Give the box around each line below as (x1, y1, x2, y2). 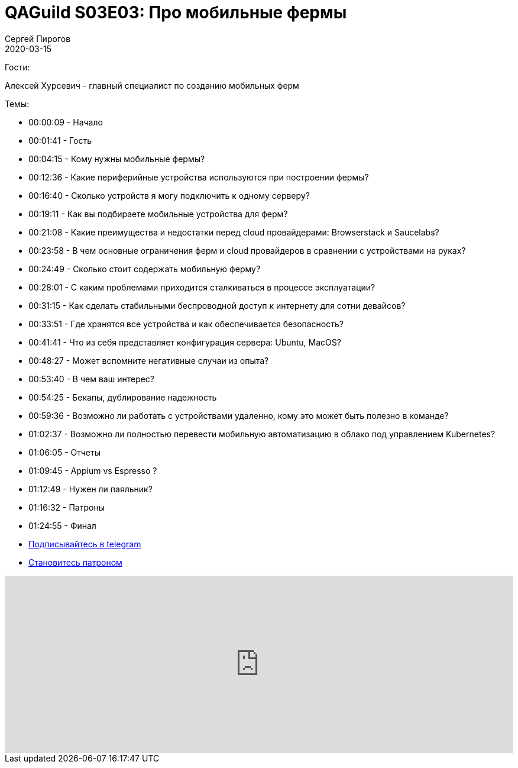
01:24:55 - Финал (28, 520, 96, 531)
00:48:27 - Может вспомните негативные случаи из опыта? (28, 355, 269, 366)
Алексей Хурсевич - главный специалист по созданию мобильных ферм (5, 80, 299, 91)
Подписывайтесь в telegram (28, 538, 141, 549)
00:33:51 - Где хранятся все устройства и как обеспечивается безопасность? (28, 318, 344, 329)
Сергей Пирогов (5, 33, 71, 44)
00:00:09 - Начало (28, 117, 103, 127)
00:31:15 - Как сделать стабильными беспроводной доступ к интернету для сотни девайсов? (28, 300, 406, 311)
